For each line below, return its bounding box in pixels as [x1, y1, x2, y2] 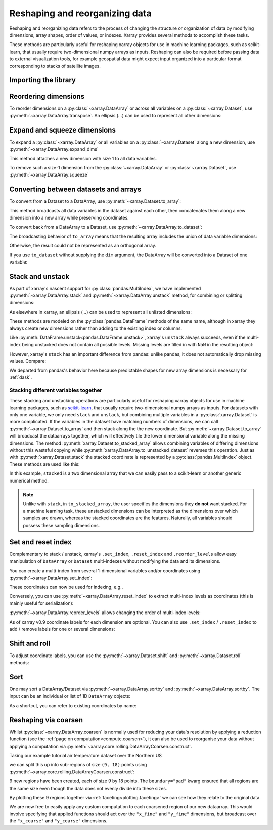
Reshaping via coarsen [9, 716, 83, 724]
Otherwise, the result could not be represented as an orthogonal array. [9, 243, 157, 249]
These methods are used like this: [9, 461, 80, 467]
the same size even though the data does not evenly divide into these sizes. [9, 785, 167, 791]
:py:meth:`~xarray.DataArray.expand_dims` [9, 146, 99, 152]
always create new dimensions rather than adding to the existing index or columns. [9, 325, 182, 331]
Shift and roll [9, 639, 51, 647]
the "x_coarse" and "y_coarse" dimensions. [9, 818, 108, 824]
